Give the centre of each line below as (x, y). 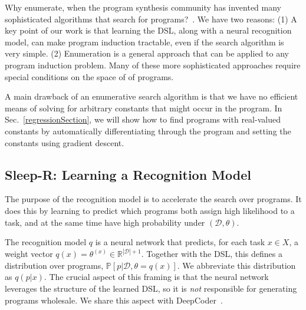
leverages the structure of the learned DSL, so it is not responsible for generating (151, 288)
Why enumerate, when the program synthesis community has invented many (143, 7)
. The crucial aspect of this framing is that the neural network (156, 277)
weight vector (29, 254)
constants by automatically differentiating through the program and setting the (148, 131)
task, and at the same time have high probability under (105, 222)
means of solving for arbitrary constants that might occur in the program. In (144, 108)
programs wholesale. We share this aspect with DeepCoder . (114, 300)
